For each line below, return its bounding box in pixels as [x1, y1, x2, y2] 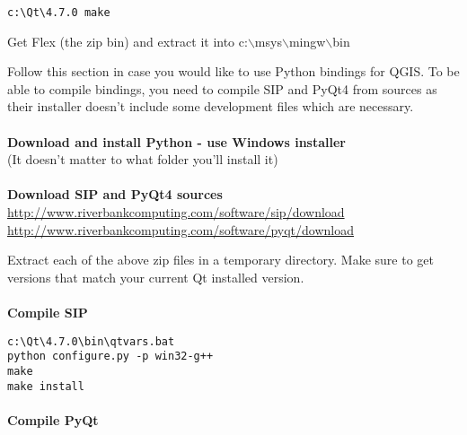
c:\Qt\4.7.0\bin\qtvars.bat [7, 335, 175, 348]
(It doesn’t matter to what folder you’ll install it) [7, 150, 278, 169]
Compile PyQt [7, 410, 99, 429]
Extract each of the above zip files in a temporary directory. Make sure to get [7, 250, 435, 269]
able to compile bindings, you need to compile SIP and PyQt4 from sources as [7, 79, 437, 98]
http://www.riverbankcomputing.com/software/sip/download [7, 203, 345, 221]
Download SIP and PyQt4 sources [7, 185, 223, 204]
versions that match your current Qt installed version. [7, 267, 304, 286]
